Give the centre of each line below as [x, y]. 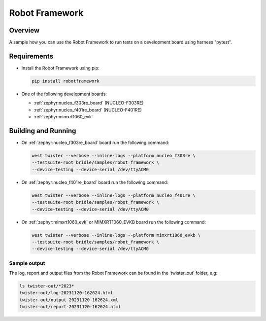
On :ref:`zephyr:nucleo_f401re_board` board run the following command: [95, 182]
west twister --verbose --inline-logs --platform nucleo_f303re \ [114, 156]
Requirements [31, 56]
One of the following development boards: [64, 94]
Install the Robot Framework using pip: [60, 68]
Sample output [27, 263]
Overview [24, 30]
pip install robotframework [66, 81]
